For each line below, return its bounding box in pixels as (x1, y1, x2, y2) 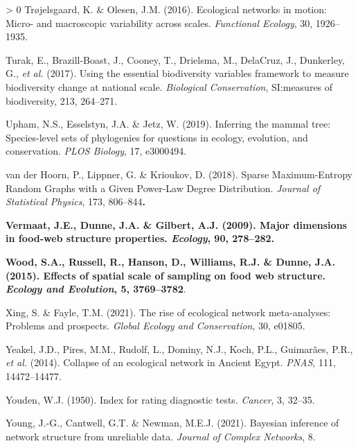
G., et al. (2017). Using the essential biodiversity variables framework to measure (6, 66, 349, 80)
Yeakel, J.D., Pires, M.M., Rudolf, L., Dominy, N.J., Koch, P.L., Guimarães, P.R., (6, 341, 353, 356)
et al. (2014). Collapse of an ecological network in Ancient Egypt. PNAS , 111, (6, 355, 336, 370)
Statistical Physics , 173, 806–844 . (6, 194, 145, 209)
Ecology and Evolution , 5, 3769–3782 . (6, 282, 186, 296)
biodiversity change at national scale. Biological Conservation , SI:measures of (6, 79, 333, 94)
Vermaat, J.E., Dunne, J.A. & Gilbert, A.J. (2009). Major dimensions (6, 217, 347, 232)
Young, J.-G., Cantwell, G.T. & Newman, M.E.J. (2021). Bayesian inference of (6, 415, 339, 430)
